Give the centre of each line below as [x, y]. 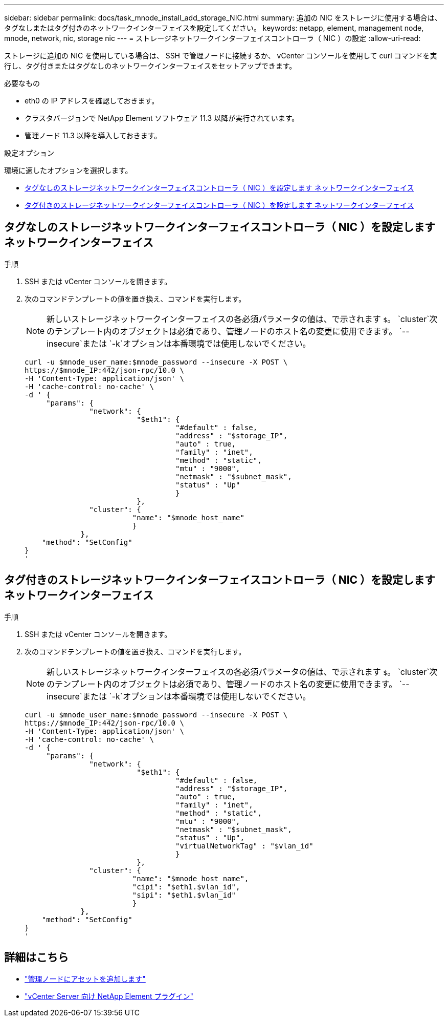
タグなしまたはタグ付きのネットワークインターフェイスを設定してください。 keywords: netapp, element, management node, [214, 28]
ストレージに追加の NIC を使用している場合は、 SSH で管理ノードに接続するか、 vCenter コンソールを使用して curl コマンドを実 [221, 56]
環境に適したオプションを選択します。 [68, 170]
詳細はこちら [36, 958]
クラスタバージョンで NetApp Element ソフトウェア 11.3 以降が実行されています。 [162, 118]
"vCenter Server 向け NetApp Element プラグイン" [109, 996]
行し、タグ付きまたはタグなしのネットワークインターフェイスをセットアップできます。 [150, 66]
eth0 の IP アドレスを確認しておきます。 [92, 101]
